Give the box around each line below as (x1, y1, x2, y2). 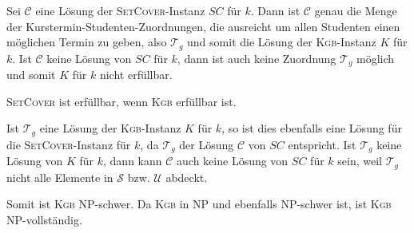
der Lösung (179, 136, 234, 152)
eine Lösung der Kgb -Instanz (39, 120, 181, 136)
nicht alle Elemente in (6, 168, 113, 185)
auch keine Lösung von (177, 152, 289, 169)
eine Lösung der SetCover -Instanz (35, 2, 205, 18)
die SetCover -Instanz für (6, 136, 131, 152)
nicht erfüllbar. (99, 66, 173, 83)
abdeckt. (165, 168, 208, 185)
